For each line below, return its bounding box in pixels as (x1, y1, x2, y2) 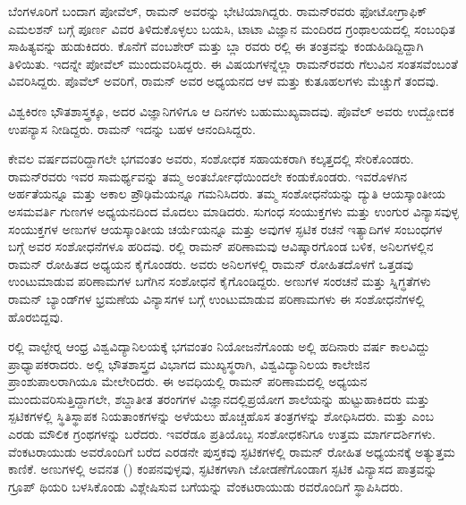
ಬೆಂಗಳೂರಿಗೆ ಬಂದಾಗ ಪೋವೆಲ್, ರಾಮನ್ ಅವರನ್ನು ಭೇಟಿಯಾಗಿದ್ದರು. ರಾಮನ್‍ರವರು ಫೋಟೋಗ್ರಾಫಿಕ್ (8, 2, 428, 20)
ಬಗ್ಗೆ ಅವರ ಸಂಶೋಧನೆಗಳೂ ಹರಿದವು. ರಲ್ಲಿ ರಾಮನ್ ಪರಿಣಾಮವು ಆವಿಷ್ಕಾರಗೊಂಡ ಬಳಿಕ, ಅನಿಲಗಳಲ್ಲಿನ (8, 237, 434, 256)
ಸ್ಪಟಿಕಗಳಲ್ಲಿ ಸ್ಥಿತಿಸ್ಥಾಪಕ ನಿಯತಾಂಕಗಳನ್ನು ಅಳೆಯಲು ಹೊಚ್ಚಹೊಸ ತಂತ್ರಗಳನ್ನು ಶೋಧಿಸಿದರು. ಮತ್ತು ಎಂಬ (8, 407, 434, 425)
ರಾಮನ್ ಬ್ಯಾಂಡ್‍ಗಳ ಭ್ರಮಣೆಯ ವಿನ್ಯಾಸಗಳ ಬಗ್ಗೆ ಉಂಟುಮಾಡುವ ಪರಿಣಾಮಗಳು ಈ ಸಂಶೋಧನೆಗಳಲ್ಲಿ (8, 289, 425, 307)
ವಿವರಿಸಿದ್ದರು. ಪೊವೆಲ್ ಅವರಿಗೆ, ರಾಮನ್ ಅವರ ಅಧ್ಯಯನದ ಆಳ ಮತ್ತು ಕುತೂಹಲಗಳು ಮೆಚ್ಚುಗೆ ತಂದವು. (8, 72, 439, 90)
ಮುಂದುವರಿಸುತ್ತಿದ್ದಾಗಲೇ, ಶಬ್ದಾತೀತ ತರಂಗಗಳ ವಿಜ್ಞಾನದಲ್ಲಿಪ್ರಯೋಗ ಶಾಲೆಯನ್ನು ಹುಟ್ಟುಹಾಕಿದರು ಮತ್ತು (8, 389, 430, 408)
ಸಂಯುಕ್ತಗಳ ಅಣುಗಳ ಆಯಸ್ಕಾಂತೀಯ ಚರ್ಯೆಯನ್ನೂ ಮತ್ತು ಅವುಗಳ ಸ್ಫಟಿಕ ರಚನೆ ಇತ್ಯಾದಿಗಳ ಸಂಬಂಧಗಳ (8, 219, 443, 238)
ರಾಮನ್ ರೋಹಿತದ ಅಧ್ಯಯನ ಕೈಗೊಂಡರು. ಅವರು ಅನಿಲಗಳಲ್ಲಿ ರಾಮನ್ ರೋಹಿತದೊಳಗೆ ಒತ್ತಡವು (8, 254, 413, 273)
